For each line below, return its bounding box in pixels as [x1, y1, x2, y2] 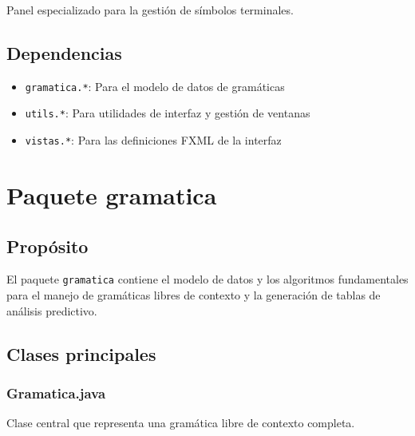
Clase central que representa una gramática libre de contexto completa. [6, 414, 355, 431]
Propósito [6, 233, 89, 258]
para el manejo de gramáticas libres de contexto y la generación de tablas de [6, 287, 381, 303]
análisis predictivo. [6, 302, 97, 319]
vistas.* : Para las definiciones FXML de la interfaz [25, 132, 282, 149]
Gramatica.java [6, 382, 106, 402]
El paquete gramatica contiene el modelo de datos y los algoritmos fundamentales [6, 271, 409, 287]
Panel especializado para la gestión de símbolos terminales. [6, 2, 294, 18]
